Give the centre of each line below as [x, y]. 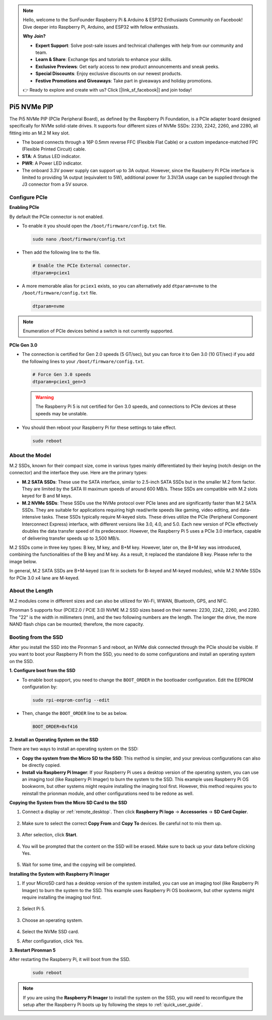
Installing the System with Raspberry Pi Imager [59, 874]
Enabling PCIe [24, 207]
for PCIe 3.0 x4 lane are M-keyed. [45, 578]
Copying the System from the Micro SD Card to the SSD [68, 803]
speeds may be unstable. [62, 413]
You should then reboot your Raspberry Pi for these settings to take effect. [99, 427]
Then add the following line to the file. [61, 252]
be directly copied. [41, 765]
